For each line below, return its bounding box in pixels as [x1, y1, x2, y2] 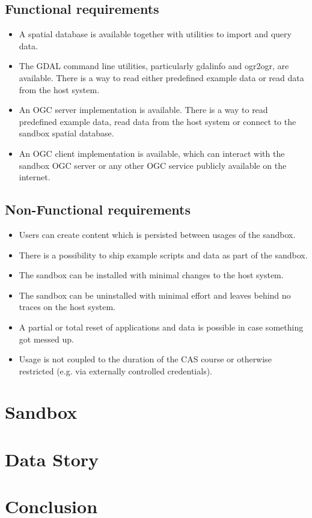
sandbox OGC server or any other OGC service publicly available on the [19, 159, 287, 171]
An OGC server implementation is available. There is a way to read [19, 103, 268, 116]
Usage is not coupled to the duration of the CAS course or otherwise [19, 353, 272, 365]
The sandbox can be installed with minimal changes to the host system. [19, 269, 284, 281]
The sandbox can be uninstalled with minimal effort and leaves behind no [19, 288, 291, 301]
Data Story [5, 446, 99, 471]
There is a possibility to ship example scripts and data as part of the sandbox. [19, 248, 308, 261]
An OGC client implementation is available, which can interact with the [19, 147, 285, 159]
